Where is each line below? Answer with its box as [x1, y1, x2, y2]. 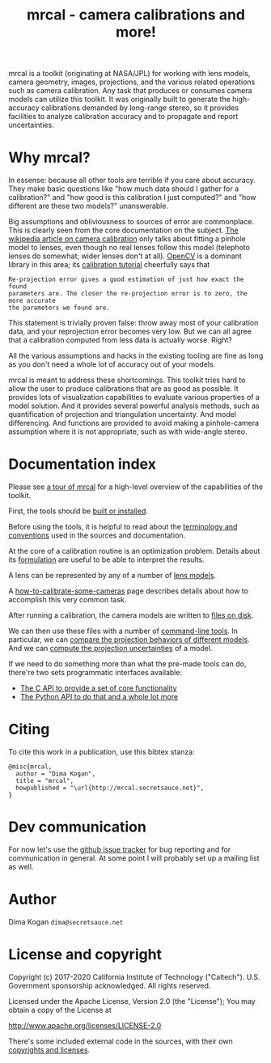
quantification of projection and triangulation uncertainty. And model [8, 410, 237, 419]
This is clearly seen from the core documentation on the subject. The [8, 225, 239, 236]
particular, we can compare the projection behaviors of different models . [8, 635, 251, 644]
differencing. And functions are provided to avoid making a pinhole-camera [8, 419, 260, 428]
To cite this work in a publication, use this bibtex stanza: [8, 747, 196, 756]
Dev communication [8, 818, 147, 836]
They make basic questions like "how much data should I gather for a [8, 184, 239, 193]
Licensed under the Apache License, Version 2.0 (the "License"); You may [8, 996, 256, 1006]
